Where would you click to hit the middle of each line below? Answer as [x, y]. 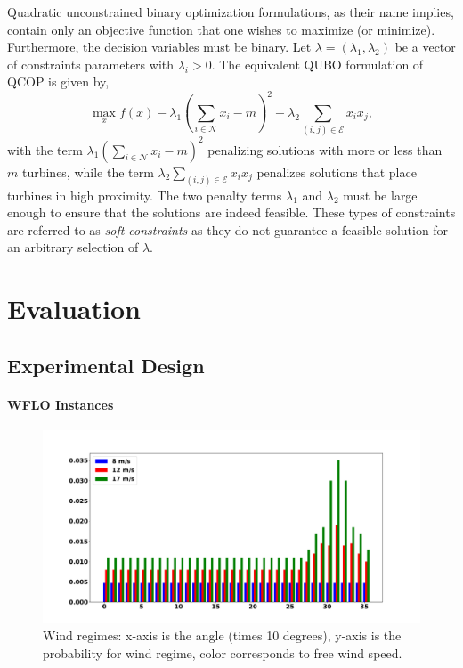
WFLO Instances [61, 404]
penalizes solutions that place [337, 171]
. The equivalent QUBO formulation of [317, 64]
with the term [45, 149]
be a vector [425, 47]
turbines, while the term [88, 171]
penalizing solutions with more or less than [325, 149]
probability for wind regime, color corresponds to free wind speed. [223, 653]
